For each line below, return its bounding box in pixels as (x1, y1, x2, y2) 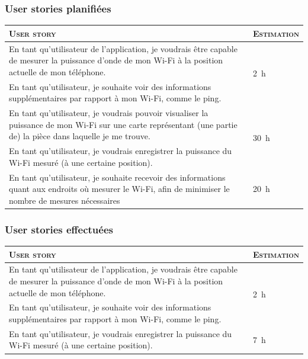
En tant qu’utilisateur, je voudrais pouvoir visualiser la (9, 107, 208, 119)
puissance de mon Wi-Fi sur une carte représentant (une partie (9, 118, 238, 130)
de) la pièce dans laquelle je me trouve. (9, 130, 150, 142)
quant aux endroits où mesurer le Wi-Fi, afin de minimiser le (9, 182, 230, 195)
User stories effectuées (5, 222, 113, 236)
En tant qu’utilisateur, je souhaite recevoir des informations (9, 171, 226, 183)
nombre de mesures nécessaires (9, 194, 120, 206)
